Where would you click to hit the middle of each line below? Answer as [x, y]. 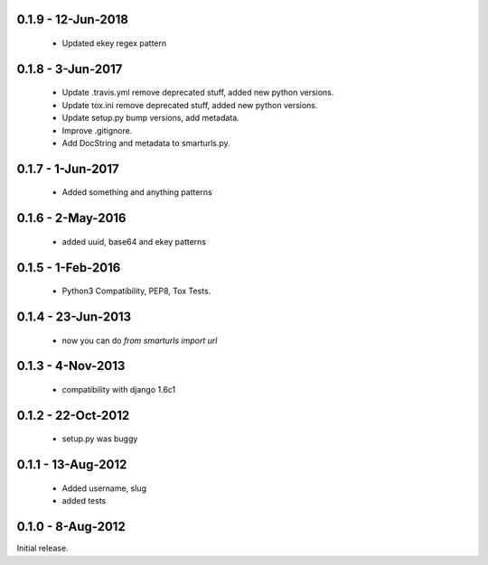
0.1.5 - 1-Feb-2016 [69, 268]
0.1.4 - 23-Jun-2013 [74, 317]
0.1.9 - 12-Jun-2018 [72, 19]
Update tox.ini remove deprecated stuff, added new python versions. [190, 105]
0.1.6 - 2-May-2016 [71, 218]
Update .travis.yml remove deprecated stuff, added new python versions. [198, 93]
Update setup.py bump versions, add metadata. [150, 118]
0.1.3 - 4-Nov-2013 [71, 366]
